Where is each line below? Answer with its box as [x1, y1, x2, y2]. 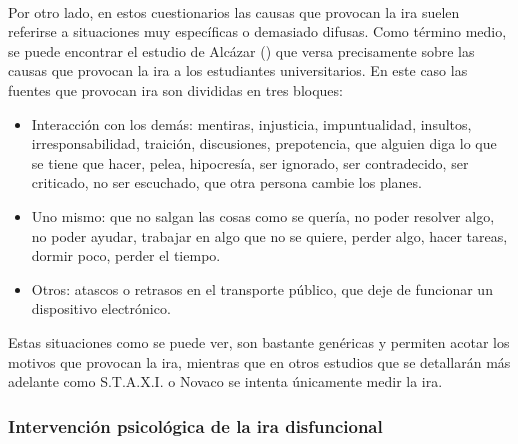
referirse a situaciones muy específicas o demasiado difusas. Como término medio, [8, 21, 507, 42]
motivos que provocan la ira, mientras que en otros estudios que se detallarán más [8, 351, 511, 372]
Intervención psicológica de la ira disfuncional [8, 413, 383, 438]
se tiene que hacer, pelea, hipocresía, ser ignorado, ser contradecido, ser [31, 152, 469, 173]
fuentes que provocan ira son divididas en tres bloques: [8, 79, 343, 100]
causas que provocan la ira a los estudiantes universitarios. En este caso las [8, 60, 468, 81]
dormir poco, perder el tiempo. [31, 245, 221, 266]
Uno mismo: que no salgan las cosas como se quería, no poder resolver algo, [31, 205, 495, 226]
